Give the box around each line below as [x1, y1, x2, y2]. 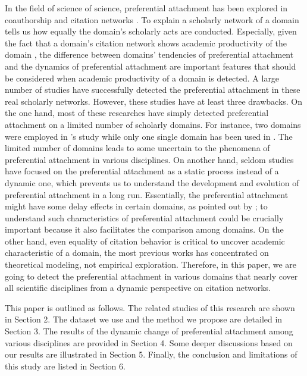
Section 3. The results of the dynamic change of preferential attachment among [5, 325, 293, 337]
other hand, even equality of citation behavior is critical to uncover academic [5, 234, 285, 247]
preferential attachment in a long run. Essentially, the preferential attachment [5, 188, 289, 200]
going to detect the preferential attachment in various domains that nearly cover [5, 270, 298, 282]
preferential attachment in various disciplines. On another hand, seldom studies [5, 153, 294, 165]
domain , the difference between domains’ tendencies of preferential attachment [5, 48, 294, 61]
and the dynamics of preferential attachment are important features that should [5, 59, 296, 72]
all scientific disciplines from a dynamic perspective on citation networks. [5, 281, 271, 294]
